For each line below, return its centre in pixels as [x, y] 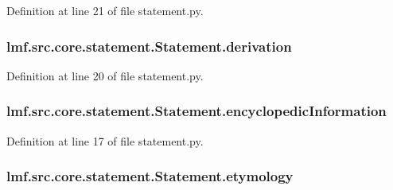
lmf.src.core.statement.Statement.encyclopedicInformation [196, 111]
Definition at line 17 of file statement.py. [105, 140]
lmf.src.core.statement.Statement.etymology [150, 176]
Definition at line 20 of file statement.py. [105, 75]
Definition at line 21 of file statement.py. [105, 10]
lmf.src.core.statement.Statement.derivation [149, 46]
